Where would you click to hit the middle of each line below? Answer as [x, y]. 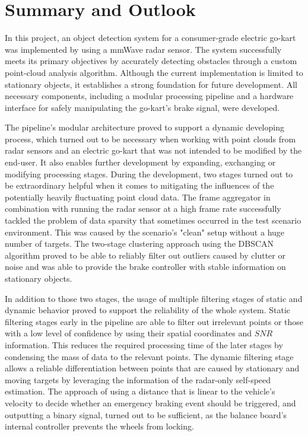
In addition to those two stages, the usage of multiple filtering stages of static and [154, 298]
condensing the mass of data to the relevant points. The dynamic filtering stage [149, 356]
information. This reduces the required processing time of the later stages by [144, 344]
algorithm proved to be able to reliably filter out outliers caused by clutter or [145, 255]
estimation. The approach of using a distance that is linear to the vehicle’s [140, 391]
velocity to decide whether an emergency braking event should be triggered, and [150, 402]
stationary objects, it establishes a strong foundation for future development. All [151, 84]
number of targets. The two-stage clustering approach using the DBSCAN [139, 244]
